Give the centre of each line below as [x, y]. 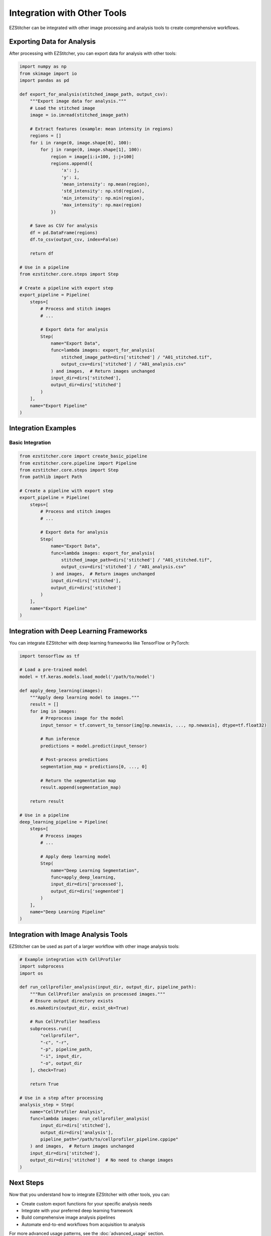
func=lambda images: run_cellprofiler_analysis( [90, 1118]
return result [47, 801]
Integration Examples [43, 428]
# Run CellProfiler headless [65, 1022]
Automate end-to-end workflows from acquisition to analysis [83, 1224]
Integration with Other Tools [68, 13]
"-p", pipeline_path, [66, 1049]
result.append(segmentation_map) [81, 788]
